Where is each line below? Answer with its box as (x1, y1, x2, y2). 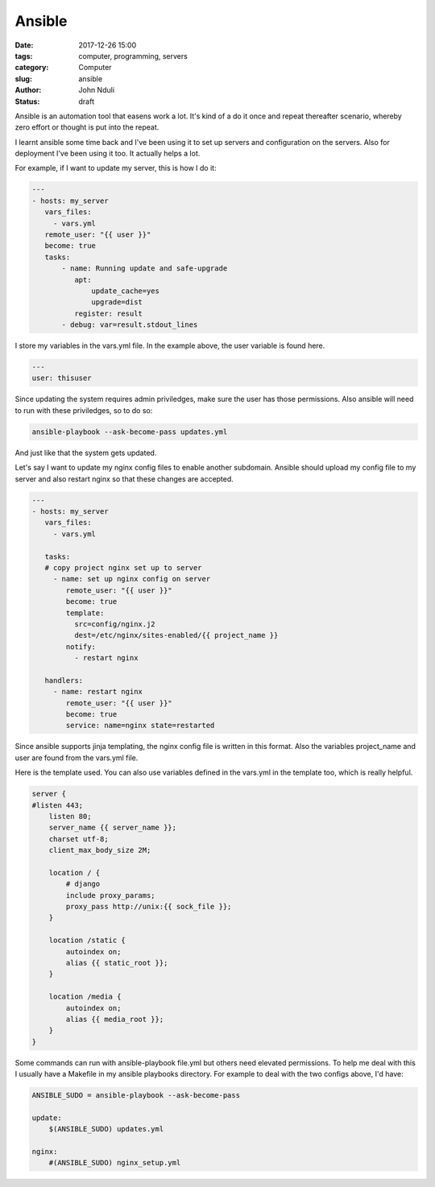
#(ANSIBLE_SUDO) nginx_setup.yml (48, 1158, 181, 1168)
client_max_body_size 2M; (48, 846, 151, 855)
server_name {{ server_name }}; (48, 823, 177, 833)
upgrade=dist (91, 298, 143, 307)
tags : (14, 51, 33, 60)
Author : (14, 85, 42, 95)
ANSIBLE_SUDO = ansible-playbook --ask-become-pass (31, 1091, 241, 1100)
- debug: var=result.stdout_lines (61, 321, 198, 329)
